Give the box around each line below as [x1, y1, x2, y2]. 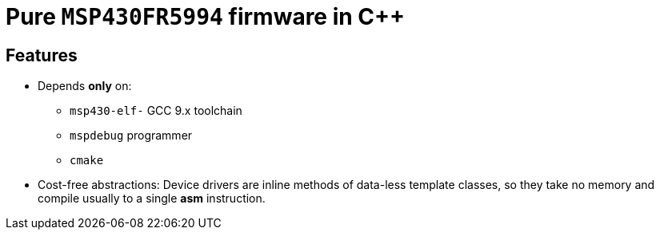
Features [6, 45, 78, 65]
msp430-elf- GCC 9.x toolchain [70, 104, 242, 118]
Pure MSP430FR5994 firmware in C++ [6, 3, 406, 30]
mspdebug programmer [70, 128, 193, 143]
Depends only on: [38, 79, 132, 93]
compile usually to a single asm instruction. [38, 191, 266, 206]
